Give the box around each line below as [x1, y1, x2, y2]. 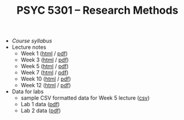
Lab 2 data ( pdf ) [20, 107, 61, 114]
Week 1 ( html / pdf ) [20, 50, 68, 57]
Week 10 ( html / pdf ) [20, 75, 72, 82]
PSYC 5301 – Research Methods [16, 4, 179, 17]
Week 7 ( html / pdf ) [20, 69, 69, 76]
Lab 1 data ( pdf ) [20, 101, 60, 108]
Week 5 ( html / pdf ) [20, 63, 69, 70]
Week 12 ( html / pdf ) [20, 82, 71, 89]
